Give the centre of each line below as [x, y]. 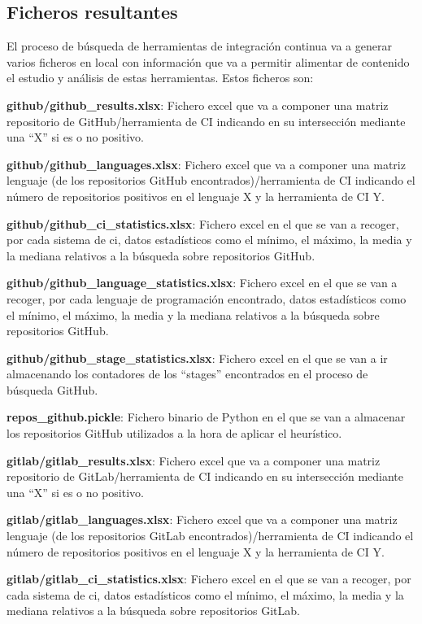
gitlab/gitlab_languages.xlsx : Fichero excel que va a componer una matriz [202, 519]
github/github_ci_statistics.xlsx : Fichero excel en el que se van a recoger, [203, 223]
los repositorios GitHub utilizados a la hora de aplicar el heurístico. [174, 433]
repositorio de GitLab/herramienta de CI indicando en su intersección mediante [205, 476]
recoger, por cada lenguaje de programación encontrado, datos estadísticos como [207, 298]
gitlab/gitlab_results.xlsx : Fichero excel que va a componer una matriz [194, 460]
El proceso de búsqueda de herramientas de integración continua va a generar [199, 46]
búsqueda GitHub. [52, 389]
